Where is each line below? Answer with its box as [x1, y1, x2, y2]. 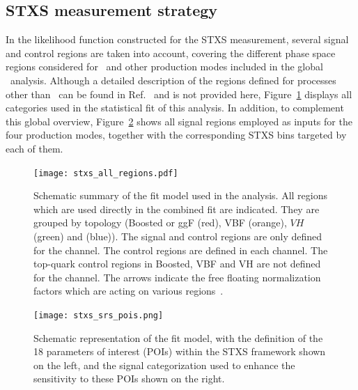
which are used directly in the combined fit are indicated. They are [33, 201, 320, 216]
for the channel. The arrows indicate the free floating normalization [33, 270, 321, 284]
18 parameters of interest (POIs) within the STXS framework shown [33, 344, 326, 359]
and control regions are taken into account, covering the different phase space [6, 45, 336, 60]
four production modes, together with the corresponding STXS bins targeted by [6, 127, 347, 142]
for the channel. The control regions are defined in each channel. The [33, 242, 328, 257]
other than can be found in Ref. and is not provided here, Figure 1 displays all [6, 86, 352, 101]
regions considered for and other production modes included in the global [6, 59, 323, 74]
